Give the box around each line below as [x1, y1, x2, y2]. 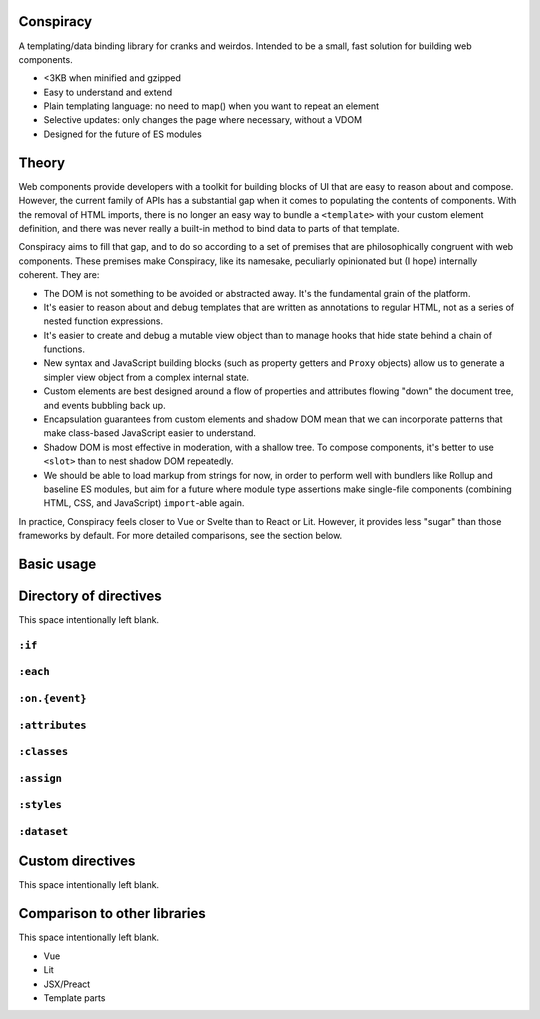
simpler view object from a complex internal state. [43, 371, 250, 383]
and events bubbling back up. [43, 399, 166, 411]
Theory [18, 154, 66, 171]
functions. [43, 343, 85, 355]
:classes [18, 745, 69, 759]
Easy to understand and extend [43, 86, 173, 98]
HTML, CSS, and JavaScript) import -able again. [43, 497, 245, 509]
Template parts [43, 991, 106, 1004]
